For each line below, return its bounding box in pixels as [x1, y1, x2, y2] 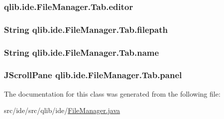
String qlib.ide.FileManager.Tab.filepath [4, 23, 168, 35]
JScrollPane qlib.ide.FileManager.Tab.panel [4, 69, 182, 81]
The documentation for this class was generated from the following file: [4, 88, 221, 99]
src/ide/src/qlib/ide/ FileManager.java [4, 105, 120, 116]
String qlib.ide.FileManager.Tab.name [4, 46, 159, 58]
